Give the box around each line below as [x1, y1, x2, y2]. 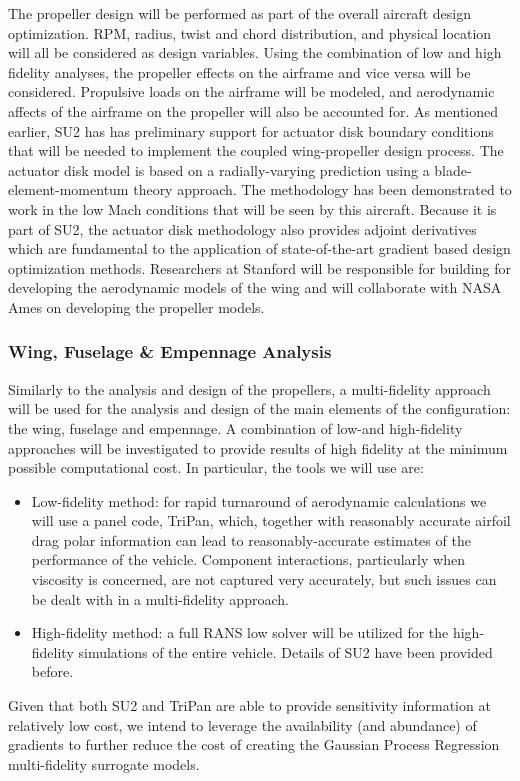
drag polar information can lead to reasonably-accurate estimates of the [31, 529, 471, 550]
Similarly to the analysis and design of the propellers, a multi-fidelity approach [8, 378, 491, 399]
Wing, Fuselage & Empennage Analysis [8, 339, 332, 364]
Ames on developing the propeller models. [8, 296, 265, 317]
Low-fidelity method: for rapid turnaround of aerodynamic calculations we [31, 490, 487, 511]
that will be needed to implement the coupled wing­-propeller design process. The [8, 140, 504, 161]
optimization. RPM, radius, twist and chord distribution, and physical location [8, 22, 492, 43]
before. [31, 661, 74, 682]
